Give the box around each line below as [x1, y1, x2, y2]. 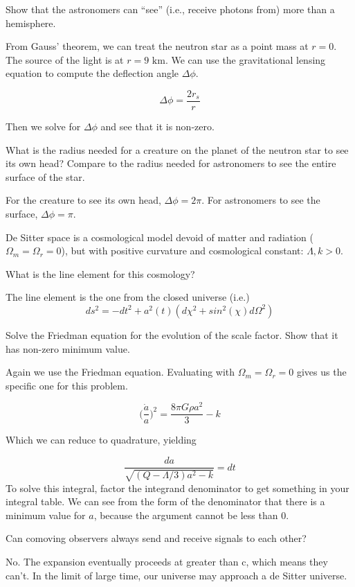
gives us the [296, 365, 347, 379]
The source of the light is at [6, 52, 124, 67]
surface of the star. [6, 169, 85, 184]
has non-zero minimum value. [6, 341, 130, 356]
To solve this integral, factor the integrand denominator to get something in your [6, 480, 349, 495]
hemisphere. [6, 15, 56, 30]
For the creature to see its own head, [6, 193, 161, 207]
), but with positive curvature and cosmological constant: [61, 243, 304, 258]
